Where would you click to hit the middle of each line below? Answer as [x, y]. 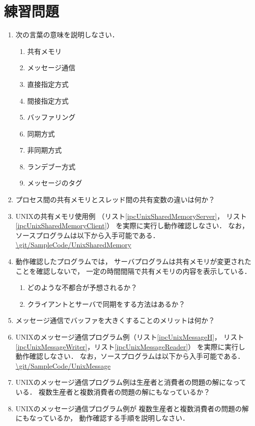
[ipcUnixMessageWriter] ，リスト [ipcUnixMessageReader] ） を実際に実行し [130, 346]
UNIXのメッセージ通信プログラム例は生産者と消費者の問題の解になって [131, 382]
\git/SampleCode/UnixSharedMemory [73, 245]
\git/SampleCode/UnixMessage [63, 365]
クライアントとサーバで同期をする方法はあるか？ [106, 304]
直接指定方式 [48, 84]
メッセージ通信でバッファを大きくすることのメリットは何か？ [115, 320]
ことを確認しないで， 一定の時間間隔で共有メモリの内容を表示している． [133, 271]
